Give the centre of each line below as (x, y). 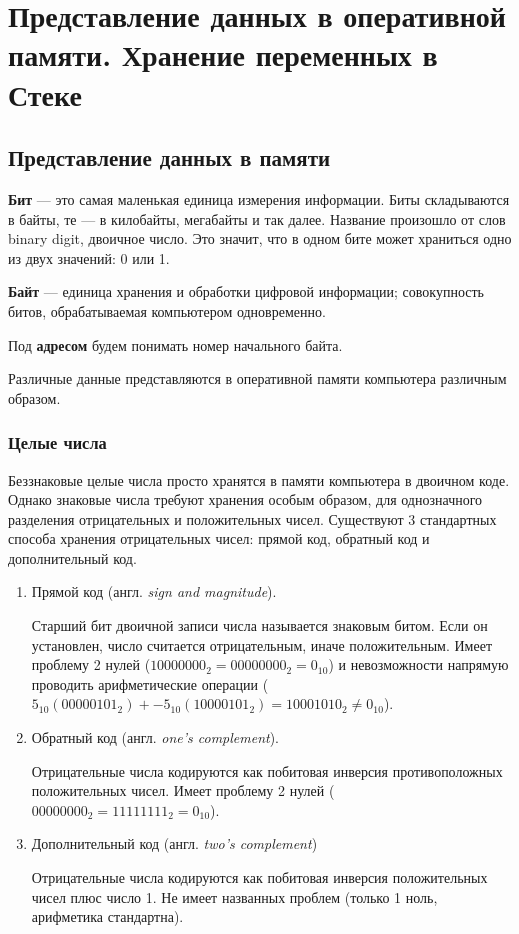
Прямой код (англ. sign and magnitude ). (154, 591)
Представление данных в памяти (169, 157)
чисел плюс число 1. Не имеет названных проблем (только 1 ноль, (234, 896)
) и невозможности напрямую (418, 664)
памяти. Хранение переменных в (223, 54)
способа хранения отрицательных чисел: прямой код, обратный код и (219, 538)
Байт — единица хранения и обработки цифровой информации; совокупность (246, 291)
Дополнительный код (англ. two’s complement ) (174, 843)
